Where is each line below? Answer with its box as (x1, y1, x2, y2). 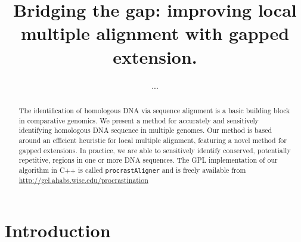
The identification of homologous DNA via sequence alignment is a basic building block (18, 105, 290, 115)
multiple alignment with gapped (20, 21, 290, 45)
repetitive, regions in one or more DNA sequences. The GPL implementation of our (18, 155, 278, 165)
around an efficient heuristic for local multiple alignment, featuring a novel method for (18, 135, 287, 145)
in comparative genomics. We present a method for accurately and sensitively (18, 115, 259, 125)
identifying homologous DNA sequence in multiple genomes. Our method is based (18, 125, 272, 135)
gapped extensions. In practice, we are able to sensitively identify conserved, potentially (18, 145, 291, 155)
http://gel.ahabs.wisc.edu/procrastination (18, 175, 148, 185)
